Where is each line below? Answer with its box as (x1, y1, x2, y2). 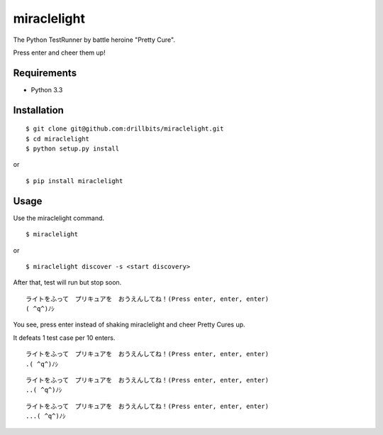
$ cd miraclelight (26, 135, 90, 143)
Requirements (13, 67, 77, 79)
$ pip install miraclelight (26, 177, 123, 185)
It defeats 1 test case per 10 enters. (13, 334, 116, 342)
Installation (13, 104, 64, 116)
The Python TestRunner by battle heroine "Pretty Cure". (13, 35, 175, 44)
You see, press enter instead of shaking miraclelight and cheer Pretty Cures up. (13, 320, 245, 329)
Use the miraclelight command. (13, 214, 105, 222)
